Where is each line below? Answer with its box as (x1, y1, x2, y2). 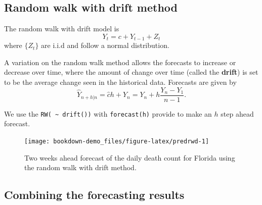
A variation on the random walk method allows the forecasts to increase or (4, 57, 236, 67)
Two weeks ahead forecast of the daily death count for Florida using (24, 152, 235, 163)
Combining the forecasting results (4, 187, 185, 202)
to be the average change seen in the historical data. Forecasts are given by (4, 77, 237, 87)
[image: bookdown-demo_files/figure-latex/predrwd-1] (24, 137, 209, 145)
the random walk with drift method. (24, 162, 137, 173)
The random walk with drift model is (4, 23, 119, 34)
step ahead (221, 108, 254, 119)
